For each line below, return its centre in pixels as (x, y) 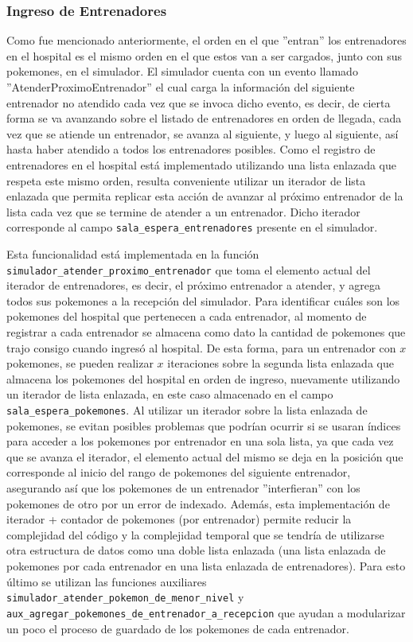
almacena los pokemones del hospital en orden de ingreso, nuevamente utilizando (203, 378)
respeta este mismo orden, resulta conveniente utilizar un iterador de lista (186, 180)
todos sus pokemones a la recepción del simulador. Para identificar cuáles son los (203, 300)
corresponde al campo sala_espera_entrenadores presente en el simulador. (192, 227)
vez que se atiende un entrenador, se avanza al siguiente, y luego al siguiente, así (203, 133)
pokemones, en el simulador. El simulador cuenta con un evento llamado (182, 71)
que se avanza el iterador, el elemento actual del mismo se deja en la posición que (205, 456)
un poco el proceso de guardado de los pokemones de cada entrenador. (178, 628)
